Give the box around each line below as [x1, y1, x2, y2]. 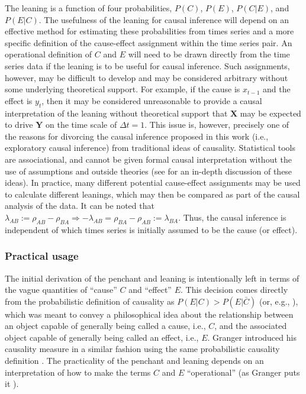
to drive [5, 118, 33, 131]
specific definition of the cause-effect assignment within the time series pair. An [5, 36, 292, 49]
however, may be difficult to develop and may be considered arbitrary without [5, 71, 288, 83]
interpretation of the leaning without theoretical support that [5, 106, 228, 119]
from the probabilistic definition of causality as [5, 295, 175, 307]
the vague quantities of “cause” [5, 283, 117, 296]
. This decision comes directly [180, 283, 288, 296]
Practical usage [5, 248, 79, 263]
